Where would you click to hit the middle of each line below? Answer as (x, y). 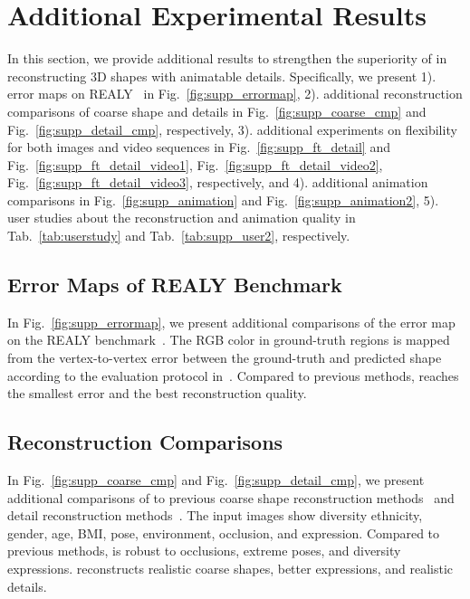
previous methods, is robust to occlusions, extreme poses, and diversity (204, 551)
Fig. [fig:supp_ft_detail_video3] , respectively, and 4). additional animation (218, 182)
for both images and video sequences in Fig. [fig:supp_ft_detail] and (199, 147)
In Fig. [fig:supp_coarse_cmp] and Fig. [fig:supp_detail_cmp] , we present (216, 480)
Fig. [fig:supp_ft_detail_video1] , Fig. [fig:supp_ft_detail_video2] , (195, 164)
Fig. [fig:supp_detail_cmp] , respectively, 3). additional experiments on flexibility (232, 129)
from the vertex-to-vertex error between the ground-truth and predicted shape (225, 358)
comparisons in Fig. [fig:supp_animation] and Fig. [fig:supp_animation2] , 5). (223, 200)
